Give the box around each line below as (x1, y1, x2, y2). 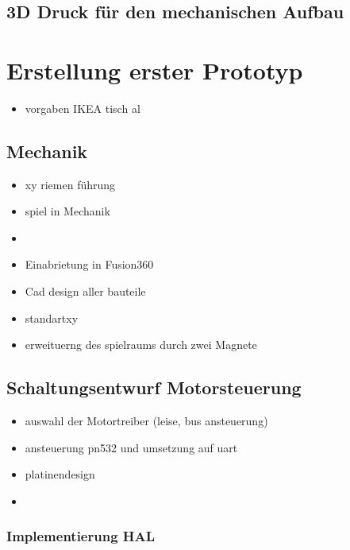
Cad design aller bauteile (25, 283, 146, 300)
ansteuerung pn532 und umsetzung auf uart (25, 439, 238, 455)
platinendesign (25, 466, 95, 482)
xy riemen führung (25, 176, 116, 192)
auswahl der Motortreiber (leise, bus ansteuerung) (25, 412, 268, 429)
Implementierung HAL (6, 526, 156, 546)
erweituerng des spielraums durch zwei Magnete (25, 336, 257, 353)
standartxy (25, 309, 79, 326)
